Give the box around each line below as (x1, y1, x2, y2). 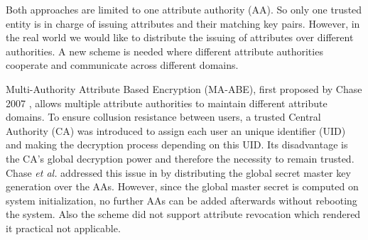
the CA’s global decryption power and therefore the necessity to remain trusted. (6, 151, 355, 165)
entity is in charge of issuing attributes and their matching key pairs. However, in (6, 16, 360, 31)
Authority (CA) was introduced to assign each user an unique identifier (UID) (6, 123, 346, 138)
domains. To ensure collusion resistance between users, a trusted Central (6, 109, 321, 124)
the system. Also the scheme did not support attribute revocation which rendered (6, 207, 361, 222)
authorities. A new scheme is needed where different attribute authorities (6, 43, 323, 58)
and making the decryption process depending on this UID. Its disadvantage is (6, 137, 348, 152)
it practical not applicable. (6, 220, 121, 235)
